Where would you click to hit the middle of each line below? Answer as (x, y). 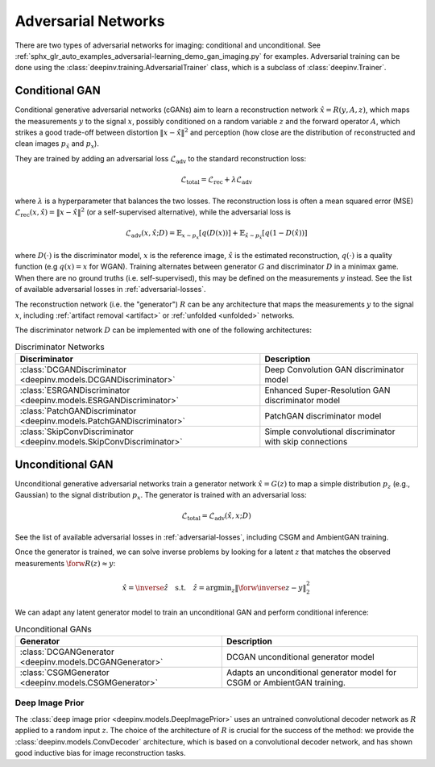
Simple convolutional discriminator (330, 431)
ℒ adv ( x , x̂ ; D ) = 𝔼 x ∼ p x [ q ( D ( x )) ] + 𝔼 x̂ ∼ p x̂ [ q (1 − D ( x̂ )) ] (216, 235)
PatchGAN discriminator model (323, 416)
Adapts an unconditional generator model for (312, 672)
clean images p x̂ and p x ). (57, 145)
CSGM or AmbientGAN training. (286, 682)
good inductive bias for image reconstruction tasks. (100, 752)
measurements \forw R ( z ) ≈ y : (65, 563)
